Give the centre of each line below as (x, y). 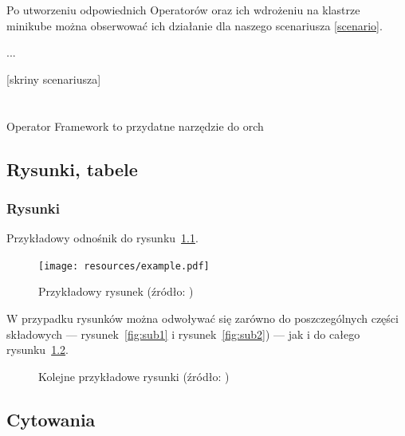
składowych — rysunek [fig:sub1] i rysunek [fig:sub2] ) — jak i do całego (183, 334)
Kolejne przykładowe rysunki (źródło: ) (134, 376)
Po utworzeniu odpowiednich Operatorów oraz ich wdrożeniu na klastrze (183, 10)
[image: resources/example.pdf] (124, 266)
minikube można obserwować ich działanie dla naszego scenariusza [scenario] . (195, 25)
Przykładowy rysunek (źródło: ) (116, 291)
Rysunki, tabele (72, 169)
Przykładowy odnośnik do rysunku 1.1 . (102, 238)
